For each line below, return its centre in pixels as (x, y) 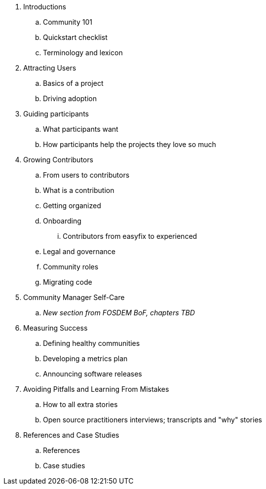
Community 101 (68, 22)
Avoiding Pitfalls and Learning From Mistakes (96, 389)
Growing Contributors (58, 160)
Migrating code (68, 282)
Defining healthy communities (92, 343)
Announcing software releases (93, 374)
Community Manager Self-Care (74, 297)
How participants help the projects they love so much (130, 144)
